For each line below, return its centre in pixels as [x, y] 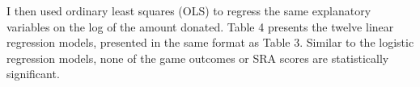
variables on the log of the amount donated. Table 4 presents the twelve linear [200, 26]
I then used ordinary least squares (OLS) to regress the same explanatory [189, 10]
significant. [33, 74]
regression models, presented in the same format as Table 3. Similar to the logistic [210, 42]
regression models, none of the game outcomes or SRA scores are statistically [198, 58]
